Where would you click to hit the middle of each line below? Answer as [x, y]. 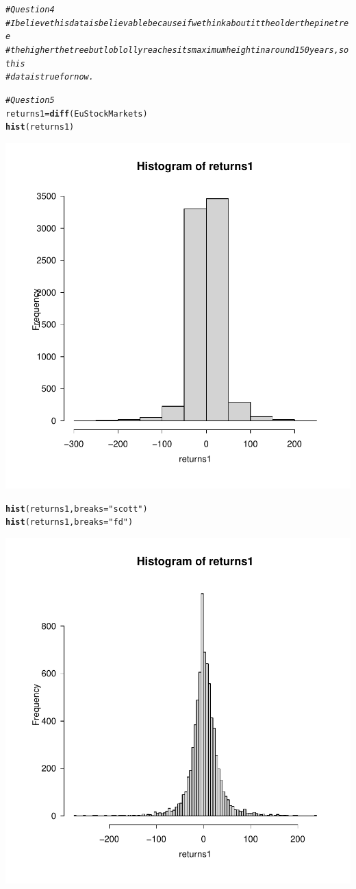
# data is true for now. [50, 77]
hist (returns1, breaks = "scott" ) [77, 509]
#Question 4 [30, 10]
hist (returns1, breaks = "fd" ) [69, 522]
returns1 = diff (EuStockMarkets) [77, 114]
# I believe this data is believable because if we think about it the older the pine [170, 23]
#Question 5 [30, 100]
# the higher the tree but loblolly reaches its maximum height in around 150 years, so [177, 50]
